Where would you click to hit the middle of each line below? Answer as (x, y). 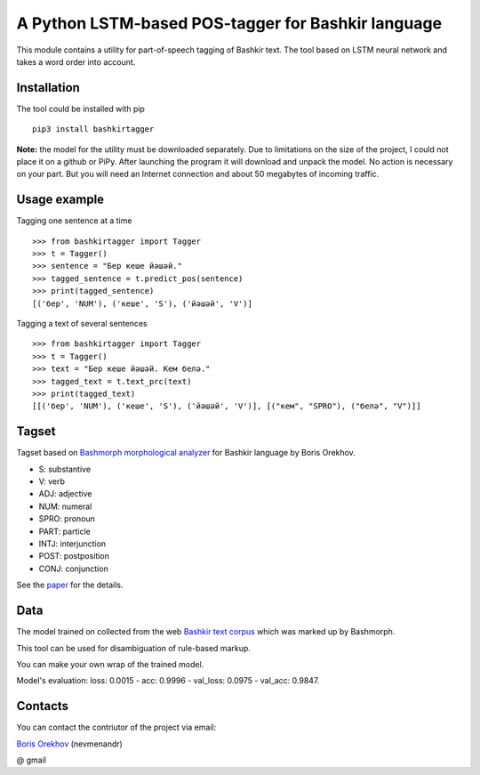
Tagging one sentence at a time (74, 221)
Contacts (43, 706)
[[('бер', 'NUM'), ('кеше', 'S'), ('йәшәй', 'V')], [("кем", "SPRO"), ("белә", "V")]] (227, 406)
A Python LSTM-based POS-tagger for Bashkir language (229, 23)
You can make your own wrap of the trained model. (110, 664)
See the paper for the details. (70, 585)
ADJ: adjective (65, 494)
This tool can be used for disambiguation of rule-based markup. (133, 648)
